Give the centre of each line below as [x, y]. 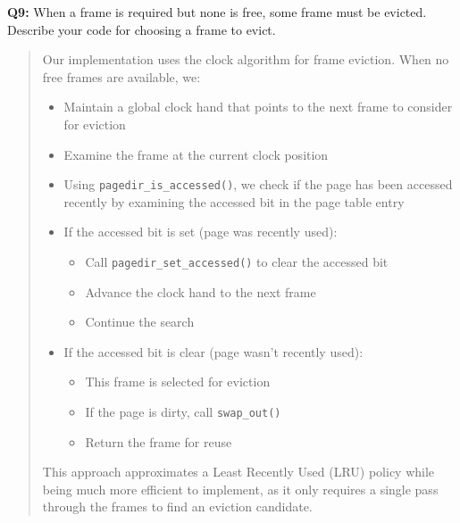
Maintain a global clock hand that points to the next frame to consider [258, 107]
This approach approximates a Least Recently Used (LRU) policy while [238, 472]
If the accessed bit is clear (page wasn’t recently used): [213, 351]
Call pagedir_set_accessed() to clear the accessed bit [237, 261]
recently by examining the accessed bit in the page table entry [234, 201]
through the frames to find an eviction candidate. [177, 506]
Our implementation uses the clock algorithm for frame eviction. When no [246, 59]
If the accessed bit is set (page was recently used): [201, 232]
